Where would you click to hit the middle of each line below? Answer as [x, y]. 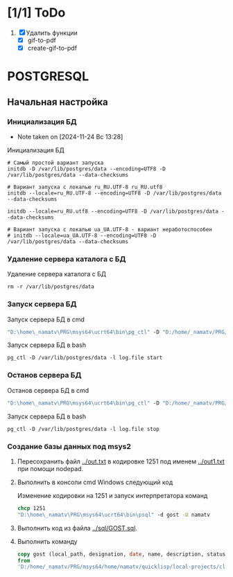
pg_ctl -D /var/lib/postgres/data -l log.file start [85, 358]
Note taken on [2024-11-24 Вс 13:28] [70, 136]
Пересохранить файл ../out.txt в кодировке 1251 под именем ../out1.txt [121, 461]
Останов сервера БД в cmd [48, 390]
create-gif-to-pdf [52, 48]
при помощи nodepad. [50, 468]
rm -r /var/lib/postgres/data [51, 287]
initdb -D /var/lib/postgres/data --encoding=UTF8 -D [87, 169]
